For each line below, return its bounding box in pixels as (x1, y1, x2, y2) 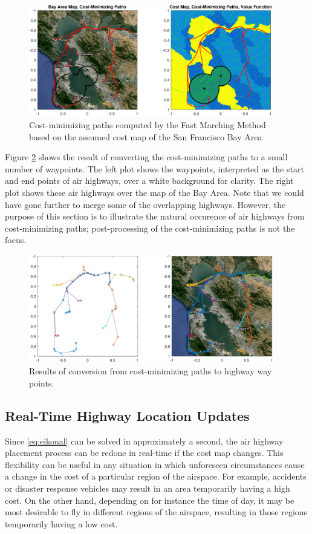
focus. (5, 233, 27, 246)
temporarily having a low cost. (5, 517, 118, 530)
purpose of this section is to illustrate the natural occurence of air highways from (5, 210, 305, 223)
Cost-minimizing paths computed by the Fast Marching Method (29, 119, 266, 131)
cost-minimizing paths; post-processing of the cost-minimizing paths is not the (5, 221, 295, 234)
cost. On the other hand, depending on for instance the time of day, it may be (5, 493, 294, 506)
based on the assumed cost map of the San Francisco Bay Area (29, 130, 262, 143)
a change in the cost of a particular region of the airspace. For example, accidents (5, 470, 307, 483)
